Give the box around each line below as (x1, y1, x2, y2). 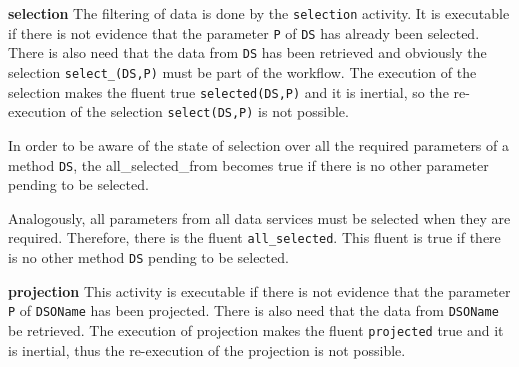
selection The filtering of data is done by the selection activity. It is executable (8, 3, 510, 23)
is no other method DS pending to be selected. (8, 247, 289, 268)
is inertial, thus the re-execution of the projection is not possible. (8, 339, 406, 360)
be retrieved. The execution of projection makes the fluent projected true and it (8, 319, 504, 340)
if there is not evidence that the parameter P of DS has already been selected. (8, 22, 480, 43)
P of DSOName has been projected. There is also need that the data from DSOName (8, 300, 499, 321)
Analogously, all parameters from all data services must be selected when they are (8, 207, 511, 228)
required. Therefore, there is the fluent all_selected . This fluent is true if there (8, 227, 501, 248)
